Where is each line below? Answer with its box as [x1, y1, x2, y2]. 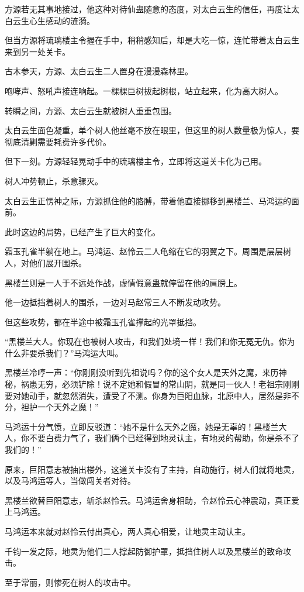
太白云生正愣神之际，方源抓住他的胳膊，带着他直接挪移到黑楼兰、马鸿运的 [5, 194, 291, 206]
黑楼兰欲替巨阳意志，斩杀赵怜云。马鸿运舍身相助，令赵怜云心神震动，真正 [5, 494, 291, 506]
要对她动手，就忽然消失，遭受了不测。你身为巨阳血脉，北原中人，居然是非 [5, 389, 291, 401]
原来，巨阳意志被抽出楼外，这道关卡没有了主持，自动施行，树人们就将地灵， [5, 463, 299, 475]
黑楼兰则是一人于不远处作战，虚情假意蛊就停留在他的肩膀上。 [5, 276, 242, 288]
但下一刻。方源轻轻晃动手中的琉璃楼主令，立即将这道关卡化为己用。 [5, 155, 267, 167]
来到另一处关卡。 [5, 45, 70, 57]
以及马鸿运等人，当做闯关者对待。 [5, 474, 136, 487]
